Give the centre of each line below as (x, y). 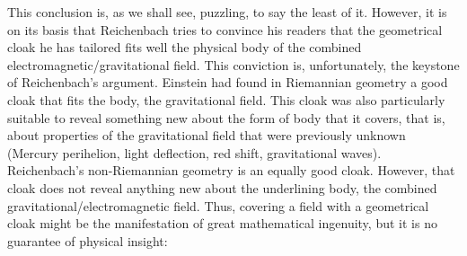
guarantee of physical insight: (88, 240)
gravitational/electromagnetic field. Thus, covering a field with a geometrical (218, 205)
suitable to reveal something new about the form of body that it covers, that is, (226, 117)
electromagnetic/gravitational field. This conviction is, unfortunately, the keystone (233, 64)
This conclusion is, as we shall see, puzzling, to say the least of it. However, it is (227, 12)
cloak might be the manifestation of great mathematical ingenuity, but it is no (222, 223)
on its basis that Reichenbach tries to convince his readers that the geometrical (225, 29)
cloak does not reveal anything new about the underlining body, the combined (222, 187)
